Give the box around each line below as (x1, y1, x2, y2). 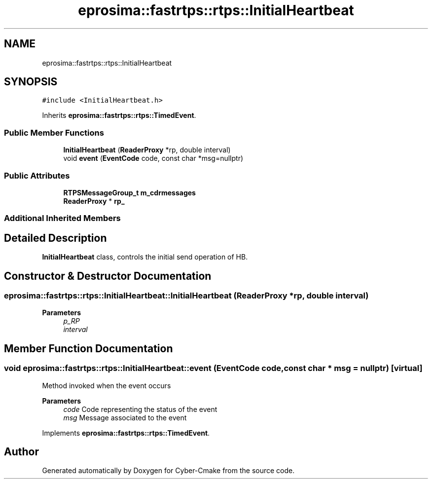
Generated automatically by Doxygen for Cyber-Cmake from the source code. (42, 466, 295, 475)
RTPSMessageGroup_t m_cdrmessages (63, 188, 196, 197)
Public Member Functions (4, 127, 104, 138)
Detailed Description (4, 231, 107, 244)
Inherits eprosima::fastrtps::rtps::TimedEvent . (42, 111, 196, 120)
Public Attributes (4, 170, 70, 181)
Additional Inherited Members (4, 213, 121, 223)
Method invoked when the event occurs (42, 381, 171, 390)
